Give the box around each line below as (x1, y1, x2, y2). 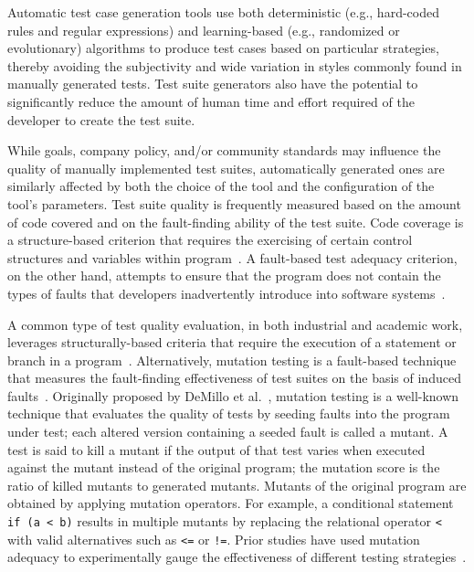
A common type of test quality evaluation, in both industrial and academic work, (7, 314, 463, 334)
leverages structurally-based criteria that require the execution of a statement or (7, 333, 457, 352)
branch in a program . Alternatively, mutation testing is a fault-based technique (7, 350, 457, 369)
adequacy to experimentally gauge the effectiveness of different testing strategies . (7, 547, 467, 567)
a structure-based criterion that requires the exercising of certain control (7, 230, 413, 249)
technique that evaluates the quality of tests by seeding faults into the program (7, 404, 450, 423)
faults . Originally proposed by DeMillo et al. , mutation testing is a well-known (7, 386, 459, 405)
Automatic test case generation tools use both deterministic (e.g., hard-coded (7, 3, 439, 21)
